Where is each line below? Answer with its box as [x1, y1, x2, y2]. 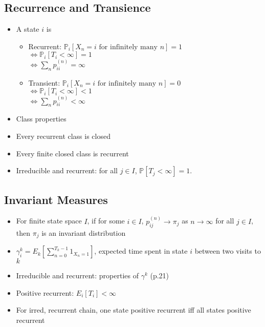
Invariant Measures [4, 191, 108, 207]
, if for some [87, 215, 125, 226]
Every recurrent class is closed [16, 131, 111, 141]
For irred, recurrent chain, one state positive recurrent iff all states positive [16, 304, 251, 315]
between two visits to [194, 246, 261, 256]
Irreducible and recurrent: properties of [16, 270, 139, 281]
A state [16, 24, 39, 34]
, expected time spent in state [94, 246, 188, 256]
